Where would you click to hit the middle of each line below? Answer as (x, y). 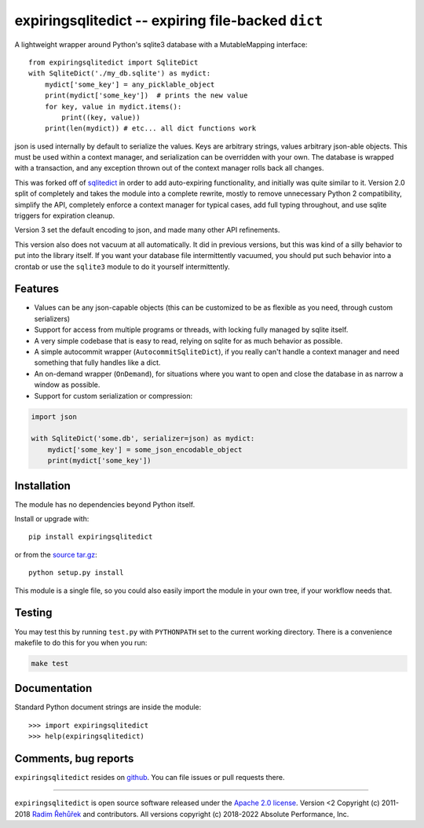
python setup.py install (76, 573)
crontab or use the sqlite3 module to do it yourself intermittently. (122, 267)
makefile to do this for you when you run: (81, 642)
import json (54, 416)
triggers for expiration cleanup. (65, 215)
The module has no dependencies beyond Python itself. (105, 504)
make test (50, 663)
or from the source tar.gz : (56, 554)
